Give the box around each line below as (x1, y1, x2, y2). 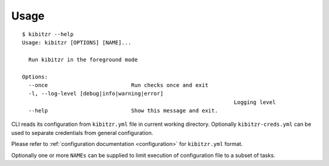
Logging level (233, 99, 276, 106)
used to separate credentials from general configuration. (11, 129, 154, 136)
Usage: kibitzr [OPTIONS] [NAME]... (22, 39, 132, 46)
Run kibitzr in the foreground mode (28, 56, 138, 63)
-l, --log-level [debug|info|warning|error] (28, 90, 164, 97)
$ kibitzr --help (22, 30, 74, 38)
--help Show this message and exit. (28, 107, 219, 114)
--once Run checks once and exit (28, 81, 208, 88)
